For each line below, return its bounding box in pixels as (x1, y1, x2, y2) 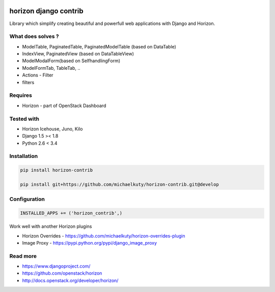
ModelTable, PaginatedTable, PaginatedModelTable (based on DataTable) (22, 43, 177, 49)
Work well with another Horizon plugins (9, 223, 92, 229)
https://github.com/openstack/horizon (22, 270, 102, 276)
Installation (9, 153, 38, 160)
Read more (9, 252, 37, 259)
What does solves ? (9, 33, 59, 40)
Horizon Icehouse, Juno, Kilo (22, 125, 83, 132)
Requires (9, 92, 33, 99)
